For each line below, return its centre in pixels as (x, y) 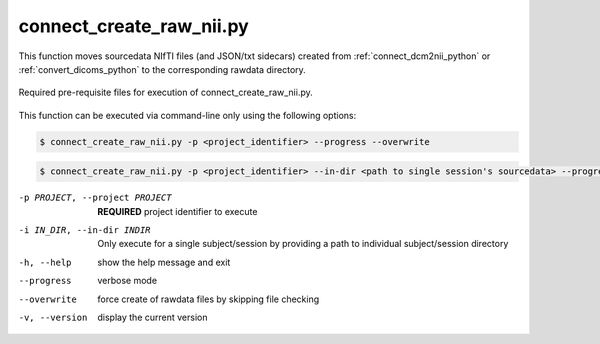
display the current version (152, 317)
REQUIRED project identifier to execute (177, 211)
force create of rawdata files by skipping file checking (208, 299)
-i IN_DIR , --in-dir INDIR (84, 230)
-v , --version (53, 317)
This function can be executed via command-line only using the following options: (187, 115)
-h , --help (45, 262)
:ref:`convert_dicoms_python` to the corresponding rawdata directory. (162, 69)
